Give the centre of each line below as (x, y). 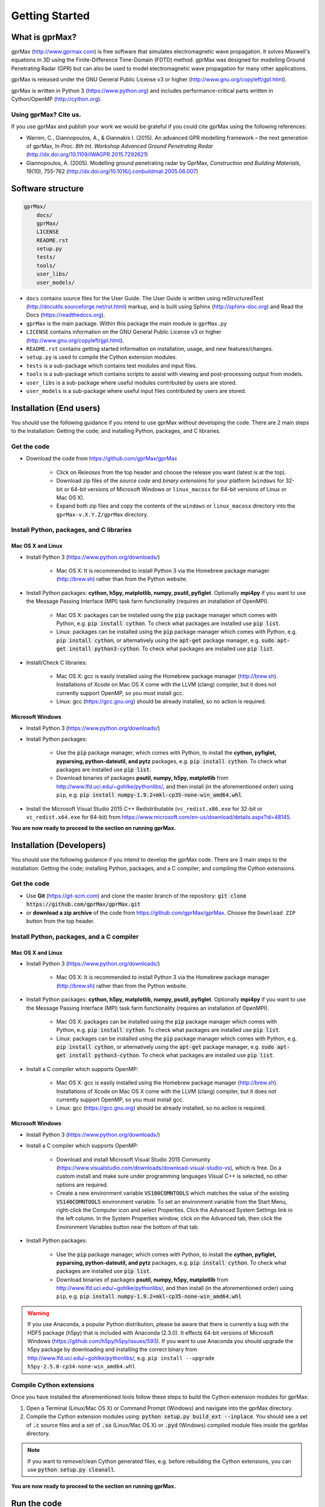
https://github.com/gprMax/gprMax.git (83, 905)
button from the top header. (60, 921)
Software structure (48, 188)
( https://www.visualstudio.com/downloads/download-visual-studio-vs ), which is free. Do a (169, 1168)
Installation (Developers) (59, 845)
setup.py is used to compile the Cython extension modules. (102, 357)
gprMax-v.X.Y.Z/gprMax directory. (102, 514)
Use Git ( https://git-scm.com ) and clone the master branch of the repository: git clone (136, 896)
